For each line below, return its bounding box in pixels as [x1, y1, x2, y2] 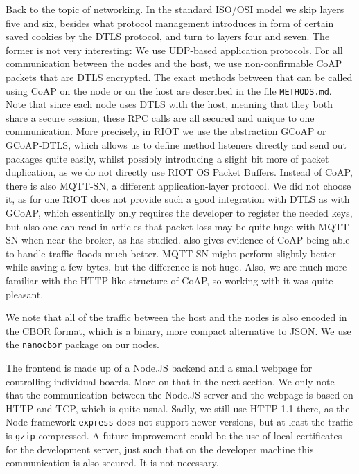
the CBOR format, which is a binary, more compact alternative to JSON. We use [6, 323, 351, 338]
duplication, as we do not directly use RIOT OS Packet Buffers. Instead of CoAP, [6, 165, 353, 179]
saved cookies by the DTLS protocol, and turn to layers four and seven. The [6, 29, 330, 44]
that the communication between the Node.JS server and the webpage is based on [6, 388, 353, 402]
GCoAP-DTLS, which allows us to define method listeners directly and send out [6, 138, 347, 152]
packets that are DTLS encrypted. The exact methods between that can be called [6, 69, 353, 84]
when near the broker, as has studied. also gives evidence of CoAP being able [21, 233, 350, 247]
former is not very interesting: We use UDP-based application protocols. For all [6, 42, 343, 57]
